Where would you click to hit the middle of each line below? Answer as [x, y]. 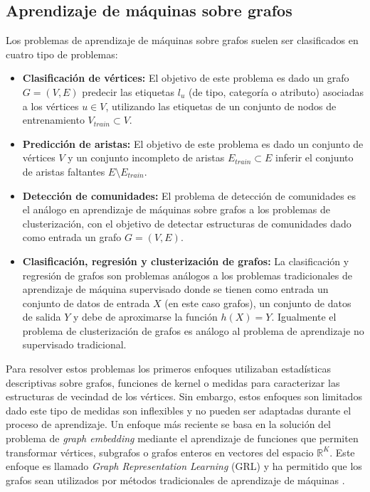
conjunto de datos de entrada [86, 303]
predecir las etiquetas [128, 91]
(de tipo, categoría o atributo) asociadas [276, 91]
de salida [42, 317]
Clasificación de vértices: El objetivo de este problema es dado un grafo [186, 78]
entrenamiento [53, 120]
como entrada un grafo [72, 237]
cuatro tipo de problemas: [62, 54]
